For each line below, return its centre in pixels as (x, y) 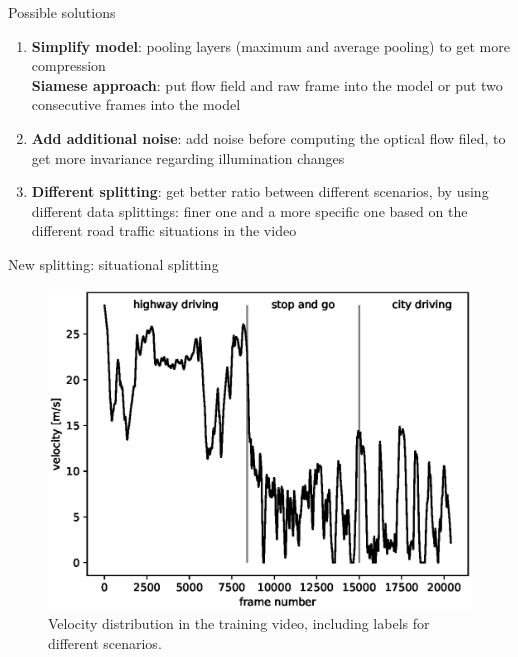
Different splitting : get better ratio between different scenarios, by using (260, 191)
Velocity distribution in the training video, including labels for (239, 623)
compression (68, 65)
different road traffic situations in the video (164, 230)
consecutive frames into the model (136, 104)
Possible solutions (62, 12)
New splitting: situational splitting (113, 263)
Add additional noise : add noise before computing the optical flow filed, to (268, 137)
